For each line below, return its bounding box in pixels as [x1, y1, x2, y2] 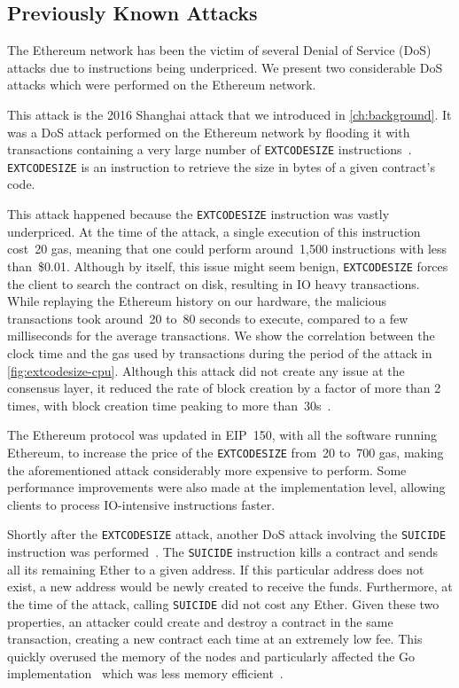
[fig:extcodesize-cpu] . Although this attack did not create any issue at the [7, 361, 405, 379]
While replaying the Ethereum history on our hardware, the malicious [7, 292, 387, 310]
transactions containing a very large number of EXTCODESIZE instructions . [7, 140, 412, 159]
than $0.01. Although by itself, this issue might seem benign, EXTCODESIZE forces [7, 256, 448, 275]
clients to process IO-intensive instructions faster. [7, 495, 276, 513]
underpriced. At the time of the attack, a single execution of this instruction [7, 222, 421, 240]
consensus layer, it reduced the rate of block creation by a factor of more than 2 [7, 379, 441, 397]
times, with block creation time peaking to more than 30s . [7, 395, 331, 414]
